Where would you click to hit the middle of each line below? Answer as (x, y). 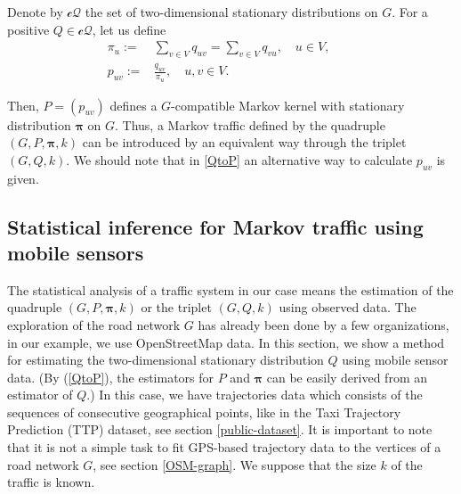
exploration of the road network (94, 324)
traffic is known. (51, 482)
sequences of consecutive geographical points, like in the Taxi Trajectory (204, 412)
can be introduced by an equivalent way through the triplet (244, 142)
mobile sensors (76, 252)
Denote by (35, 12)
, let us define (129, 29)
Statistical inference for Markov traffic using (215, 226)
